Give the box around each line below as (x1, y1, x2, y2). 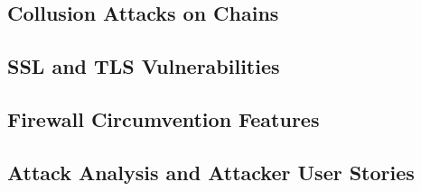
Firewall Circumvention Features (7, 105, 320, 132)
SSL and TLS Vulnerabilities (7, 52, 280, 80)
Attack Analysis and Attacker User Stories (7, 158, 415, 186)
